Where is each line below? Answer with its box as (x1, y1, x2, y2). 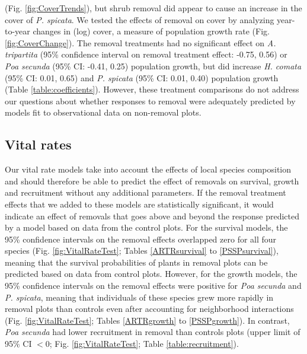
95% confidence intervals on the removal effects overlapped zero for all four (5, 232, 277, 245)
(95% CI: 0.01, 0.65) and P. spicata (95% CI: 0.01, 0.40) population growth (5, 71, 279, 84)
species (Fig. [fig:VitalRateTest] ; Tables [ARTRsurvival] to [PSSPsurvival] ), (5, 244, 279, 257)
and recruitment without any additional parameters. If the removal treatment (5, 186, 286, 199)
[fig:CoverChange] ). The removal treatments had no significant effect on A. (5, 36, 276, 49)
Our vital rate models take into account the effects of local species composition (5, 163, 292, 176)
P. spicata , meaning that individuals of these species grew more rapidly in (5, 291, 274, 303)
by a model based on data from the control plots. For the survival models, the (5, 221, 288, 234)
